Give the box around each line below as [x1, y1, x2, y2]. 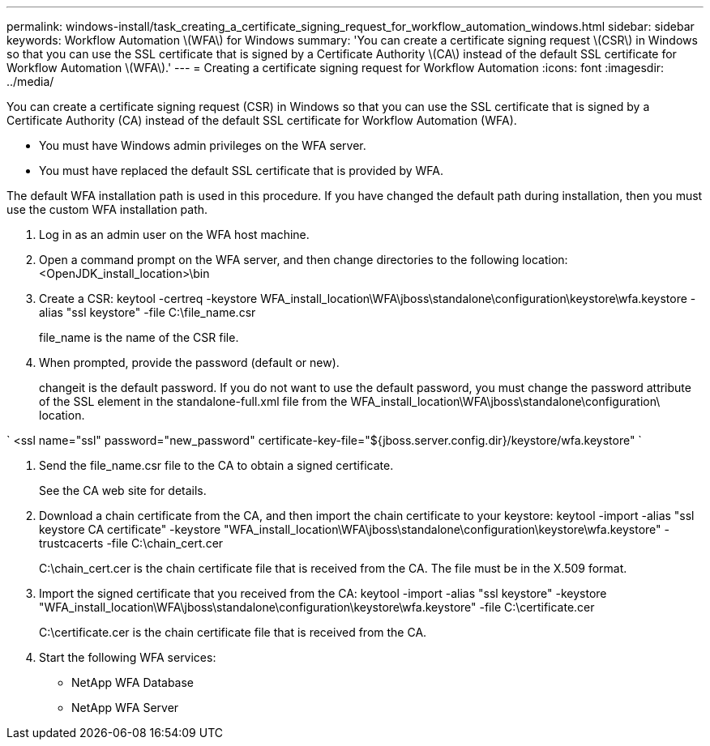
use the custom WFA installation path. [6, 202, 208, 216]
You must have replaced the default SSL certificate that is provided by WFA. [39, 164, 444, 177]
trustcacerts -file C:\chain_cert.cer [39, 536, 224, 550]
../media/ [6, 75, 54, 88]
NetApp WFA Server [71, 701, 179, 714]
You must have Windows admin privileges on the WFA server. [39, 139, 366, 152]
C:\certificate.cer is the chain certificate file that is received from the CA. [39, 625, 427, 639]
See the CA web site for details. [39, 484, 207, 497]
